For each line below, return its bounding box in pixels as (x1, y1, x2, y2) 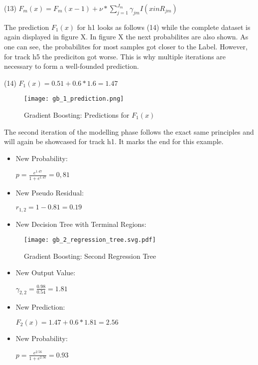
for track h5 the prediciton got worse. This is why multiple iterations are (4, 51, 226, 61)
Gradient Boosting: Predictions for (24, 110, 129, 120)
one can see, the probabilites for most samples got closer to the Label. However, (4, 41, 248, 51)
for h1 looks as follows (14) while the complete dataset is (77, 21, 251, 32)
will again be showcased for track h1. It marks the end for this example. (4, 136, 224, 147)
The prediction (4, 21, 49, 32)
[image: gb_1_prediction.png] (24, 95, 124, 103)
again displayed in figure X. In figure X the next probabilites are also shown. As (4, 31, 249, 42)
